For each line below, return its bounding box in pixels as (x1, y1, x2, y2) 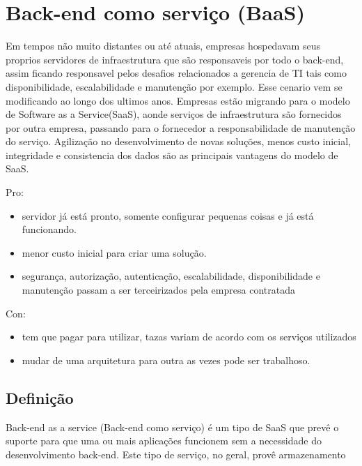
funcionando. (22, 222, 77, 236)
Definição (6, 386, 74, 408)
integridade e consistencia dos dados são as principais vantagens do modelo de (6, 147, 338, 162)
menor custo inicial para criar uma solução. (22, 245, 207, 260)
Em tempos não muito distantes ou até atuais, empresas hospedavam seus (6, 38, 320, 53)
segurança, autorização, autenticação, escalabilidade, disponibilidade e (22, 269, 320, 283)
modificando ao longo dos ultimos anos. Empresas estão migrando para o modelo (6, 93, 350, 107)
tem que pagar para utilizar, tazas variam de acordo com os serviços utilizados (22, 329, 356, 344)
